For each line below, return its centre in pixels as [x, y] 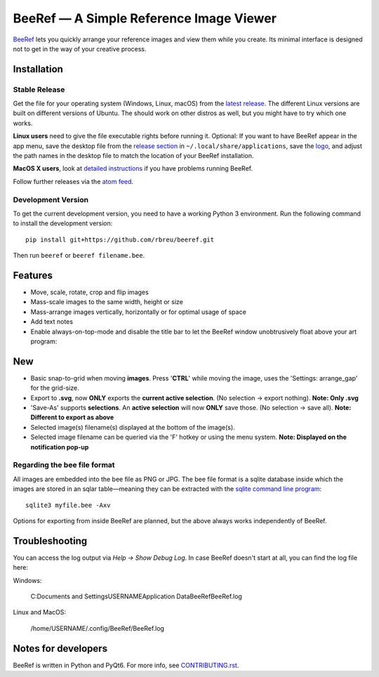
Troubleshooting [50, 541]
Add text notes [52, 322]
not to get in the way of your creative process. [80, 48]
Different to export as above [72, 417]
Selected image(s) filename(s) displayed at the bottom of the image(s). [133, 427]
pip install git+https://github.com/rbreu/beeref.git [120, 239]
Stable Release [39, 89]
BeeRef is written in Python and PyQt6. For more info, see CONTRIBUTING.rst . [126, 665]
